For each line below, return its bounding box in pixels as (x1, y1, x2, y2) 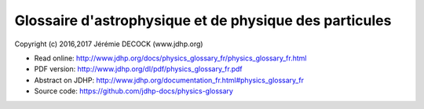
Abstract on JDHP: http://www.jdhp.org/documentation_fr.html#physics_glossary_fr (34, 75, 304, 85)
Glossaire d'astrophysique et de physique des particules (14, 12, 392, 29)
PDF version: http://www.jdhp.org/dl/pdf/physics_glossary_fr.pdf (34, 64, 243, 74)
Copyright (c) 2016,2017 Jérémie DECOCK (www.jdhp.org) (14, 39, 203, 49)
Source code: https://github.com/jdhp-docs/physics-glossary (34, 86, 233, 96)
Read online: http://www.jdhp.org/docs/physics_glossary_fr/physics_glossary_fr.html (34, 53, 307, 63)
